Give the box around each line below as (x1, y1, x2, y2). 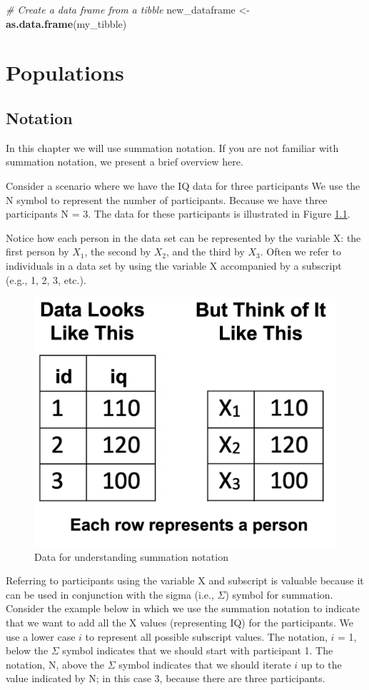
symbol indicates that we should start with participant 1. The (62, 643, 333, 658)
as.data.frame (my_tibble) (6, 16, 127, 31)
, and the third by (166, 244, 245, 259)
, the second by (84, 244, 151, 259)
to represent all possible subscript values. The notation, (85, 629, 328, 644)
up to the (300, 656, 342, 671)
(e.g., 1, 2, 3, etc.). (6, 272, 86, 287)
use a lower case (6, 629, 76, 644)
